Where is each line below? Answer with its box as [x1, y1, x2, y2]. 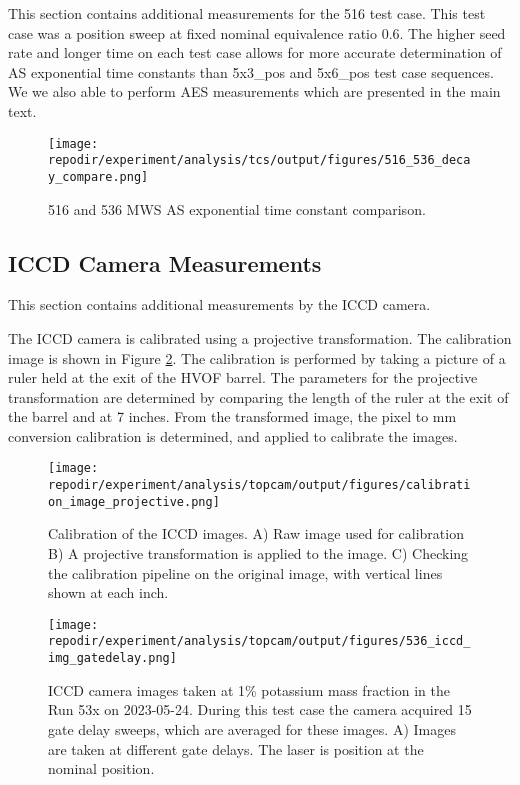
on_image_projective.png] [48, 494, 220, 509]
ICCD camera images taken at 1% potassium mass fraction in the [48, 679, 450, 700]
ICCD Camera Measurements [8, 247, 322, 278]
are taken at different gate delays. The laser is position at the [48, 738, 424, 759]
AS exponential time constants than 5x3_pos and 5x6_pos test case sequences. [8, 61, 494, 82]
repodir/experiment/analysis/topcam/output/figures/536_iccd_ [48, 634, 471, 649]
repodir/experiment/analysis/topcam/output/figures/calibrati [48, 478, 471, 493]
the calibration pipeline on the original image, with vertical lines [48, 562, 443, 583]
